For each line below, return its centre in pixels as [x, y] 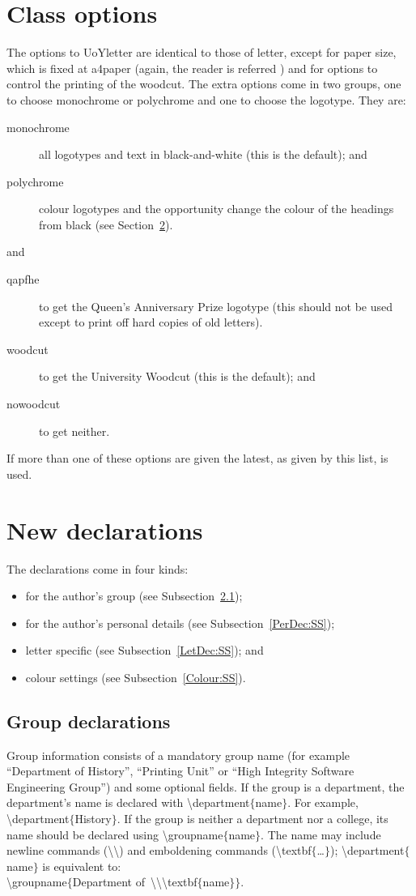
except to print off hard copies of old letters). [151, 322]
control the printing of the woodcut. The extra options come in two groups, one [204, 84]
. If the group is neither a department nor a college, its [253, 819]
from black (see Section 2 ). [106, 224]
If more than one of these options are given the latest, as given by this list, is [197, 458]
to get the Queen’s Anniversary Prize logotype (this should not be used [216, 306]
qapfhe [23, 279]
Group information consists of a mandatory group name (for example [178, 755]
